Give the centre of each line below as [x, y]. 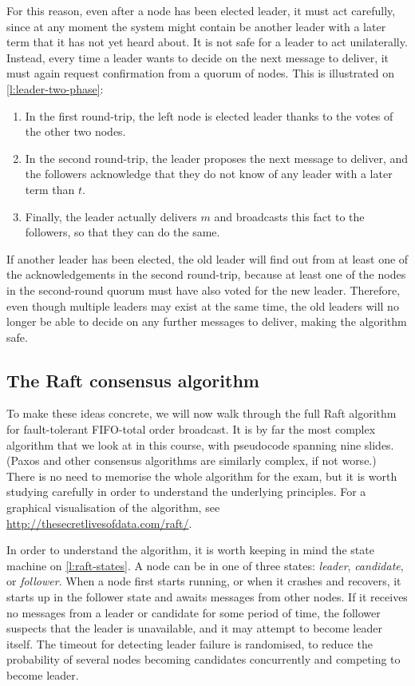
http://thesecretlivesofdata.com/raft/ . [99, 523]
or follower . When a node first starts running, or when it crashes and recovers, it [204, 581]
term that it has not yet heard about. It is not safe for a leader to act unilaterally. [207, 42]
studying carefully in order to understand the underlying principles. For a [186, 492]
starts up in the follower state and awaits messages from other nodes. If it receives [207, 597]
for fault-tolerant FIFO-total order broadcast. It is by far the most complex [191, 429]
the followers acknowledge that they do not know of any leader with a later [209, 174]
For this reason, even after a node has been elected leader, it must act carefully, [201, 10]
